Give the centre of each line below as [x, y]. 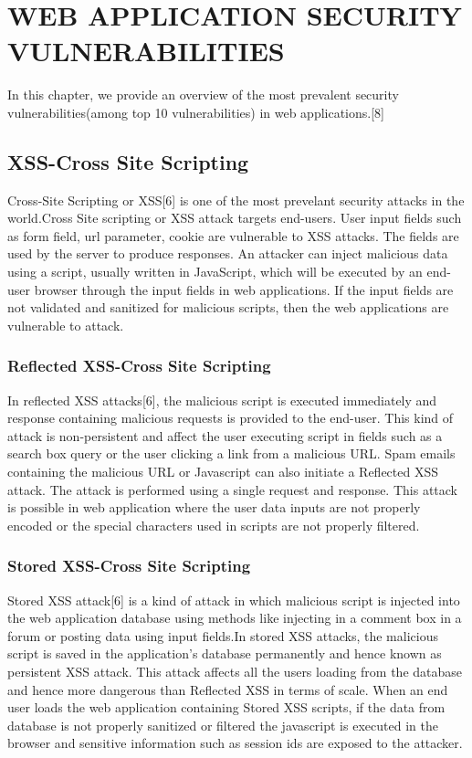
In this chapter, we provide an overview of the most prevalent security [203, 95]
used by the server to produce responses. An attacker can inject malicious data [228, 253]
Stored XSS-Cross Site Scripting [129, 566]
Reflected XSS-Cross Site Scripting [139, 366]
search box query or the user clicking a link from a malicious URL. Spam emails [231, 453]
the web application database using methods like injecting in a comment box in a [235, 618]
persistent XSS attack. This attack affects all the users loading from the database [235, 672]
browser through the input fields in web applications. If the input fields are [244, 289]
